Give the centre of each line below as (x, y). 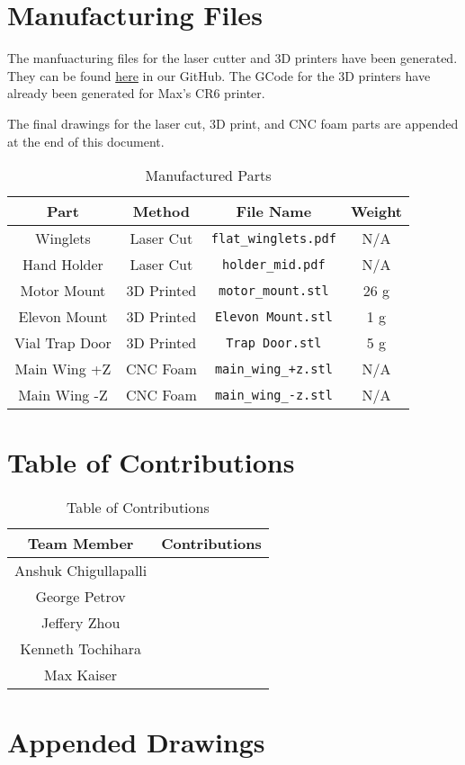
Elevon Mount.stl (273, 316)
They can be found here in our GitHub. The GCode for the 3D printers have (219, 75)
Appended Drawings (136, 742)
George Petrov (80, 597)
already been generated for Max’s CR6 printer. (136, 93)
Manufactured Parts (208, 175)
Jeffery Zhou (80, 623)
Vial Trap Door (63, 343)
